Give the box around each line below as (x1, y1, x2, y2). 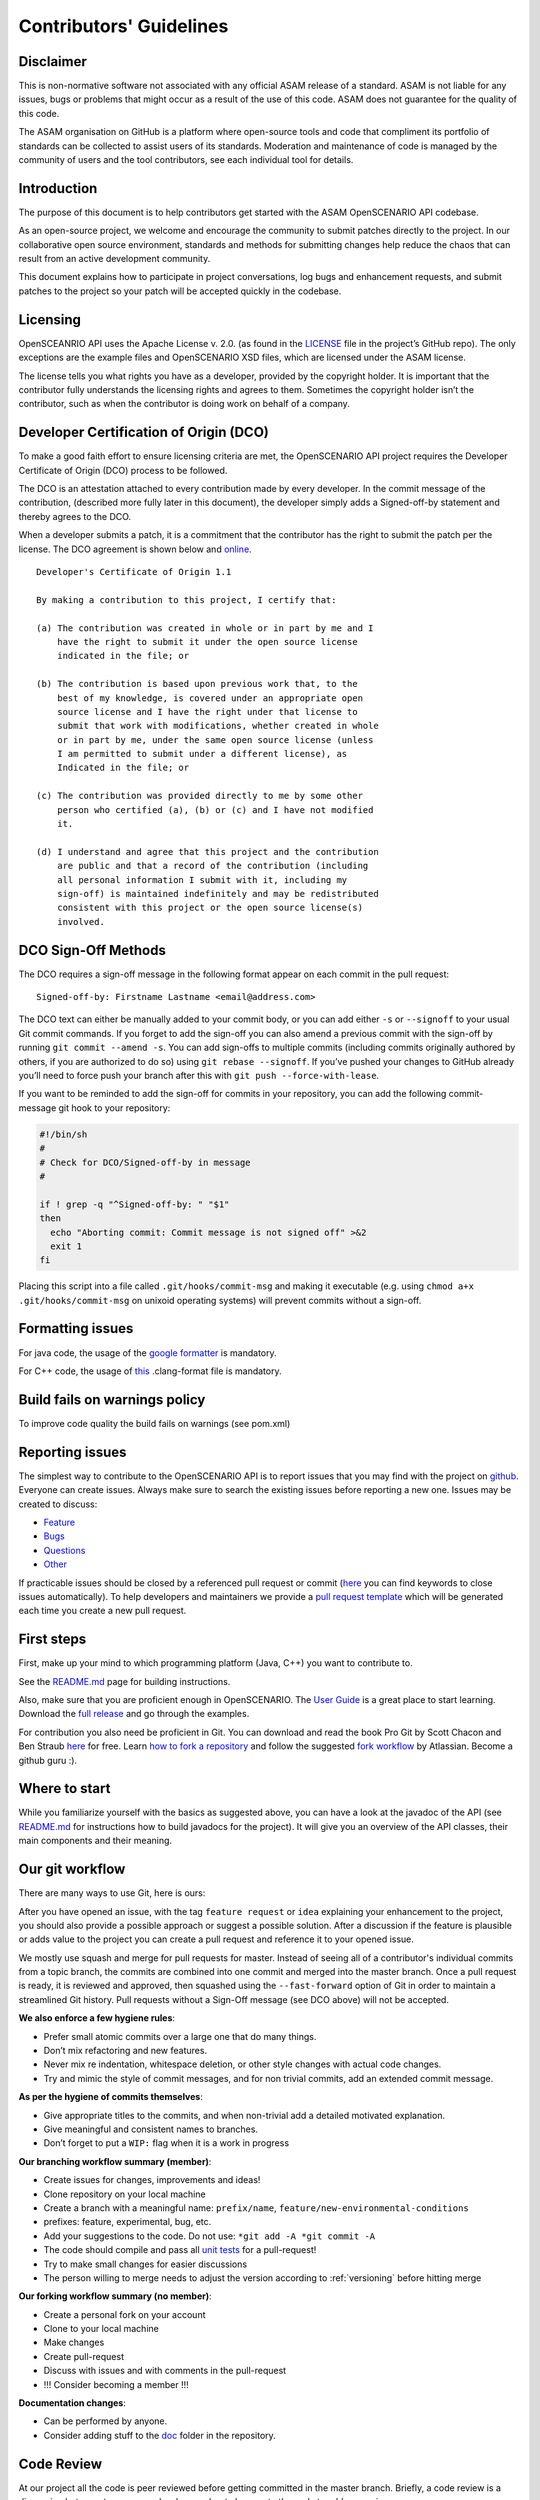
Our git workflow (18, 1861, 126, 1878)
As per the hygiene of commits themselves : (18, 2091, 204, 2103)
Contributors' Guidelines (18, 15, 229, 37)
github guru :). (18, 1754, 78, 1766)
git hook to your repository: (58, 1101, 171, 1114)
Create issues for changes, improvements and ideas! (43, 2174, 261, 2186)
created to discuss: (18, 1498, 98, 1510)
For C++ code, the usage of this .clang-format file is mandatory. (18, 1365, 282, 1377)
